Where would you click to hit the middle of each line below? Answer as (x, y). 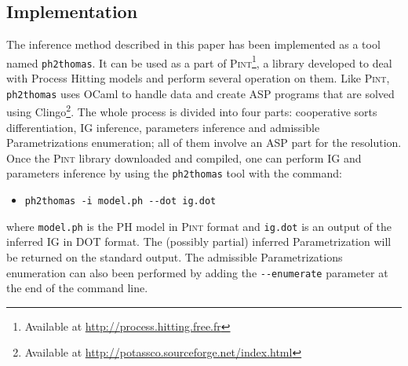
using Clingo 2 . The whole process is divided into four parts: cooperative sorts (192, 111)
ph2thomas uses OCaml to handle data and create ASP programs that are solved (200, 93)
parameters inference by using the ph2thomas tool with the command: (174, 173)
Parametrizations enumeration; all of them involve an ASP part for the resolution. (204, 143)
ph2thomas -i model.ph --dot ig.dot (120, 201)
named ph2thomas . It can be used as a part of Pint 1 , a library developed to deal (199, 61)
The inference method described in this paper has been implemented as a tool (193, 44)
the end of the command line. (77, 288)
